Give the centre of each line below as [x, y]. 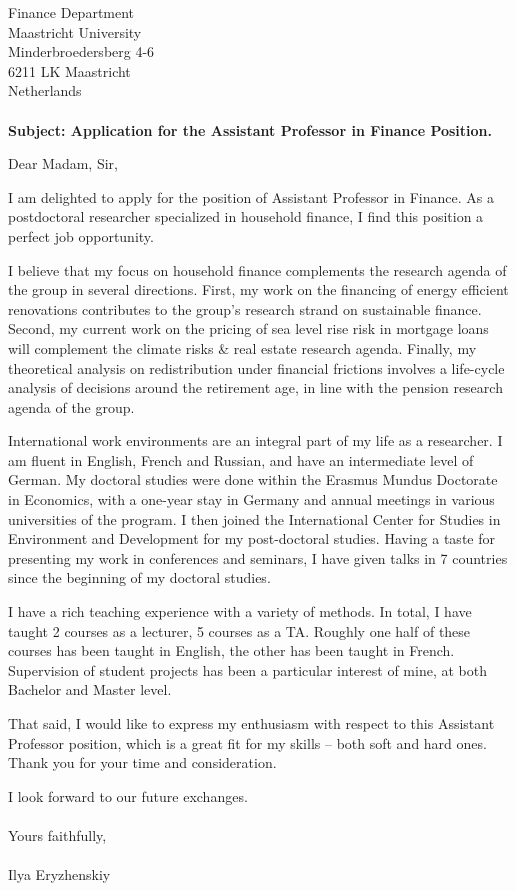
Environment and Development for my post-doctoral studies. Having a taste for [251, 538]
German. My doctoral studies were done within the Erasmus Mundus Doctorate [253, 479]
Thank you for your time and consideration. [142, 762]
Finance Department [71, 12]
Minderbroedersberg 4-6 [81, 51]
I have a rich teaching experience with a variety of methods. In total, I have [240, 611]
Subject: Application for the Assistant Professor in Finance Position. [250, 129]
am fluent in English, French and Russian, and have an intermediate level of [241, 459]
